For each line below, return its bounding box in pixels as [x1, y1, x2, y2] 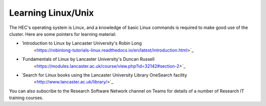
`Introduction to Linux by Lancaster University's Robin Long [21, 40, 142, 46]
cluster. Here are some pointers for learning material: [9, 31, 117, 37]
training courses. [9, 95, 44, 101]
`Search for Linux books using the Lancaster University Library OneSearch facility [21, 72, 187, 78]
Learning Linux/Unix [9, 7, 94, 18]
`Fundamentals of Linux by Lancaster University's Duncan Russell [21, 56, 155, 62]
